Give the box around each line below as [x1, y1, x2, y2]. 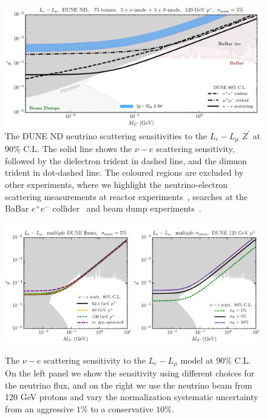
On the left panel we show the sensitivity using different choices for [5, 367, 255, 379]
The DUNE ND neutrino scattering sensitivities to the [5, 129, 208, 142]
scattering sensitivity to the [44, 353, 146, 366]
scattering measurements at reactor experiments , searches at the [5, 190, 248, 203]
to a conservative [90, 403, 154, 415]
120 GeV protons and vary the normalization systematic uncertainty [5, 390, 259, 403]
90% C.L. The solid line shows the [5, 142, 132, 155]
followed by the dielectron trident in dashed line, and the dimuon [5, 154, 247, 167]
